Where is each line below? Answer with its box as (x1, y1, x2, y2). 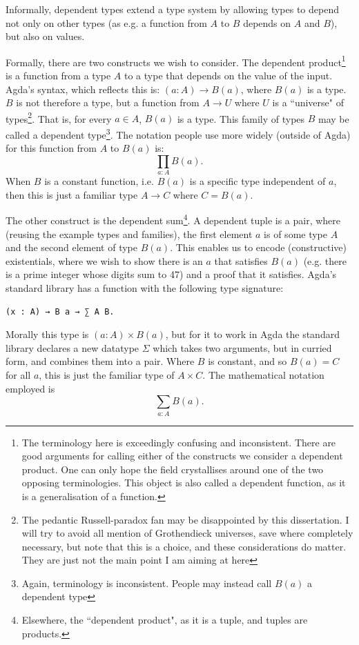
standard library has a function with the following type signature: (6, 281, 284, 295)
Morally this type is (6, 327, 89, 341)
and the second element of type (6, 240, 138, 255)
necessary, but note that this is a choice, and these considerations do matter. (21, 539, 347, 553)
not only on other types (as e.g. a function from (6, 15, 207, 30)
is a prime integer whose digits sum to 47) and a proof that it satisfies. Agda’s (6, 267, 337, 281)
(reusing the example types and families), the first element (6, 226, 253, 241)
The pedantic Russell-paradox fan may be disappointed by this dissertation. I (21, 512, 349, 526)
